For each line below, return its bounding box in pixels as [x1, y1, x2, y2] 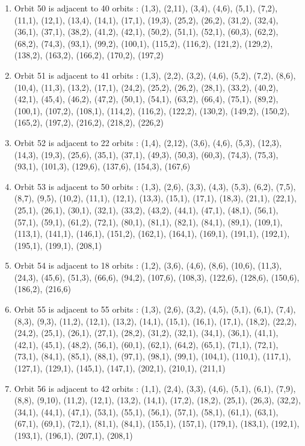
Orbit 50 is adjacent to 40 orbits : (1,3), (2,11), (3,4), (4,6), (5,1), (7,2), [14, 2, 278, 14]
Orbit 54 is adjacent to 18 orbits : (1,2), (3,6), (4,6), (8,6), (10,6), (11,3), [14, 259, 282, 272]
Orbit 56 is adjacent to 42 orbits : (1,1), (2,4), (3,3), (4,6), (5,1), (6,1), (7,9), [14, 382, 296, 394]
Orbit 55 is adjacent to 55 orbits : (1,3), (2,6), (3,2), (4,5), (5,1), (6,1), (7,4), [14, 303, 296, 316]
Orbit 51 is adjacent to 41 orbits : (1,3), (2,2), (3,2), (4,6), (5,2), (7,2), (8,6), [14, 69, 296, 81]
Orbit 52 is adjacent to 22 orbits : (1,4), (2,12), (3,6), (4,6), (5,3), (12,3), [14, 136, 282, 148]
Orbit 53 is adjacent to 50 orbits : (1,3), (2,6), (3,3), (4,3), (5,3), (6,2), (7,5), [14, 180, 296, 192]
